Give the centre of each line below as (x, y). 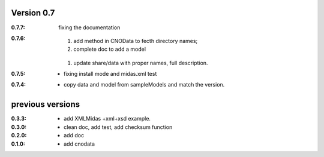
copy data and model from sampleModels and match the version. (144, 85)
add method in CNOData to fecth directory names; (136, 41)
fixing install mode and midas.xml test (110, 74)
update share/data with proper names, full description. (141, 63)
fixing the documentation (89, 27)
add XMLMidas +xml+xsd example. (107, 119)
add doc (74, 136)
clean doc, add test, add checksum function (118, 127)
